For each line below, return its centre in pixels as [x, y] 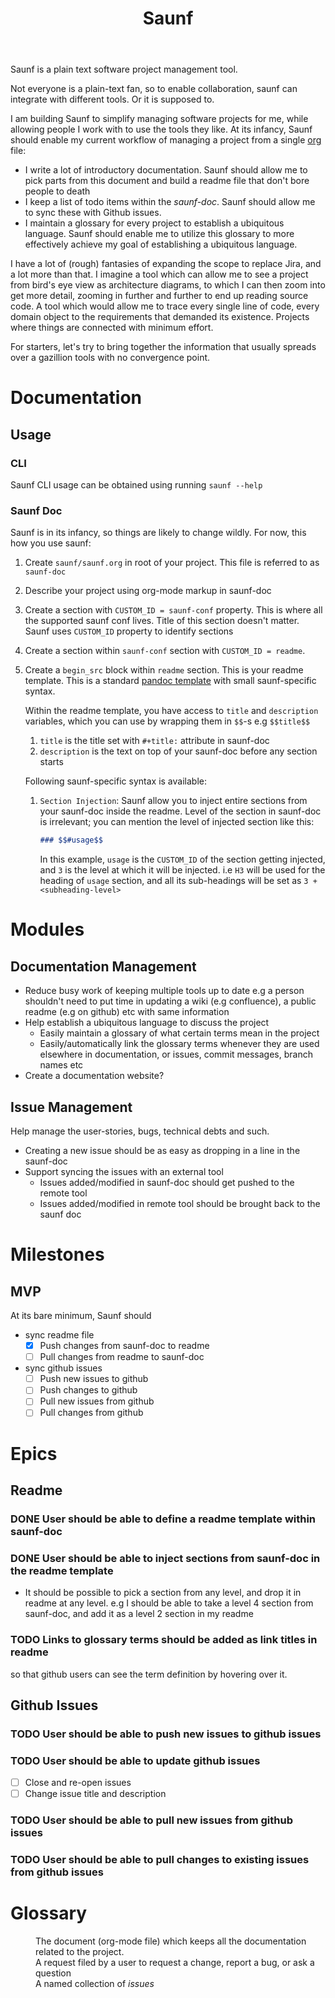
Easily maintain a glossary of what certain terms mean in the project [179, 1033]
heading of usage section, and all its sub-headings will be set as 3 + [178, 881]
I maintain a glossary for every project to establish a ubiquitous [154, 223]
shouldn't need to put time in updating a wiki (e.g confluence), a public [170, 1001]
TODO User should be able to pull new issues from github [151, 1820]
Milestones [57, 1254]
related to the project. [80, 1952]
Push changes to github [88, 1390]
